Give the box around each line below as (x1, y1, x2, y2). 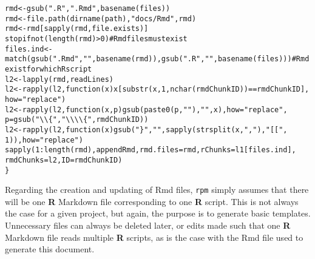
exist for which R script (5, 64, 92, 73)
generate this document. (5, 243, 95, 255)
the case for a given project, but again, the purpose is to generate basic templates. (5, 207, 311, 220)
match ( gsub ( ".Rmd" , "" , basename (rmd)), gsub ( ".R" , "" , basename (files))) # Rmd (5, 55, 310, 64)
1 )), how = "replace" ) (5, 135, 83, 144)
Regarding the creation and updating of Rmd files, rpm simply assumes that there (5, 183, 309, 196)
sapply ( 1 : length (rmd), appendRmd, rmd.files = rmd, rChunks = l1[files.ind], (5, 146, 296, 155)
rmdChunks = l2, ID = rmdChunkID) (5, 155, 123, 164)
